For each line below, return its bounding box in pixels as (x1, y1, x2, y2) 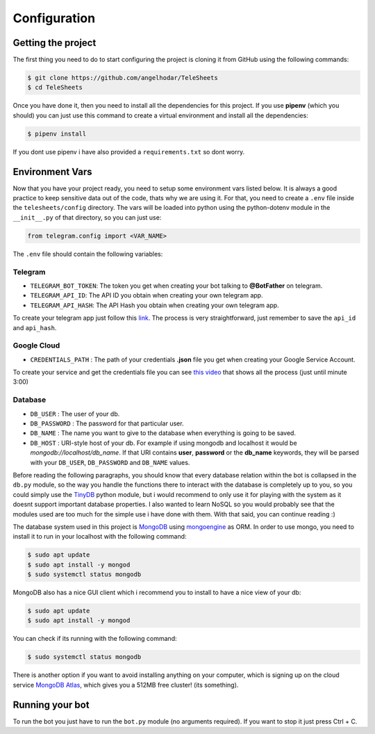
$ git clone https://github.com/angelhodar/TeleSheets (27, 74, 218, 82)
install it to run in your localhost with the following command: (12, 532, 187, 541)
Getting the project (12, 37, 97, 49)
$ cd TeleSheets (27, 83, 83, 92)
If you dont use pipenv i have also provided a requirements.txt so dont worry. (12, 147, 245, 156)
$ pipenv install (27, 129, 87, 138)
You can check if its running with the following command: (12, 635, 177, 643)
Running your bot (12, 699, 90, 710)
